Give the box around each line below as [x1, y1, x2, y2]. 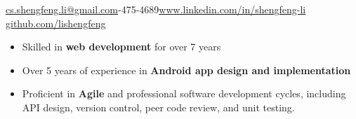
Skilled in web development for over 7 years [22, 39, 221, 54]
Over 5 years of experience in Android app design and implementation [22, 62, 351, 77]
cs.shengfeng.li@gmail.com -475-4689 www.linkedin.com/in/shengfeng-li [6, 2, 306, 16]
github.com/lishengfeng [6, 15, 106, 30]
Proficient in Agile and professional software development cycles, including [22, 86, 346, 101]
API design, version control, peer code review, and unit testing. [22, 99, 295, 114]
